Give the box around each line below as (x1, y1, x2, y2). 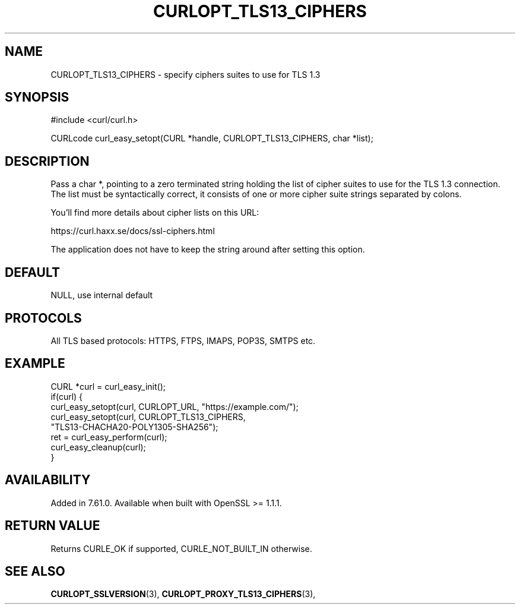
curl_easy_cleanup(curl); (50, 441, 146, 452)
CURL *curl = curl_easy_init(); (50, 381, 166, 392)
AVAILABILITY (5, 472, 91, 488)
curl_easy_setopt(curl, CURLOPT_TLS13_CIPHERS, (50, 411, 246, 422)
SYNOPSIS (5, 90, 69, 105)
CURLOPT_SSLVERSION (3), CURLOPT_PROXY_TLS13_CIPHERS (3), (50, 589, 316, 599)
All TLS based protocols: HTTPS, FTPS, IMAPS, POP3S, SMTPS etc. (50, 335, 316, 346)
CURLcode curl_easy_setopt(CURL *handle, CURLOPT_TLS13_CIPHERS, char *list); (50, 133, 373, 144)
